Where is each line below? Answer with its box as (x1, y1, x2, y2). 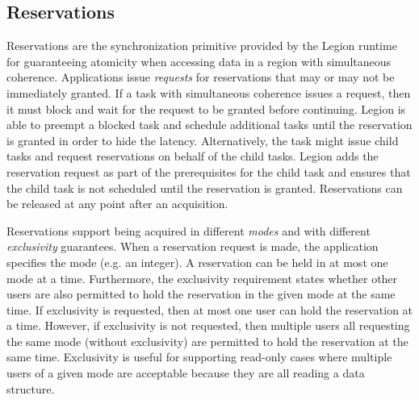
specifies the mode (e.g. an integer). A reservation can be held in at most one (6, 253, 388, 270)
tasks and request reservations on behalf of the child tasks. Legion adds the (6, 148, 379, 165)
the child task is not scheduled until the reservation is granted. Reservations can (6, 179, 403, 196)
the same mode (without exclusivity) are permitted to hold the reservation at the (6, 332, 409, 349)
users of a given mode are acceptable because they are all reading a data (6, 365, 365, 381)
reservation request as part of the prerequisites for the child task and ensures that (6, 163, 411, 180)
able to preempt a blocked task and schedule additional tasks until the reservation (6, 116, 413, 133)
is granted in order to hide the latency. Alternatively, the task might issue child (6, 131, 399, 148)
